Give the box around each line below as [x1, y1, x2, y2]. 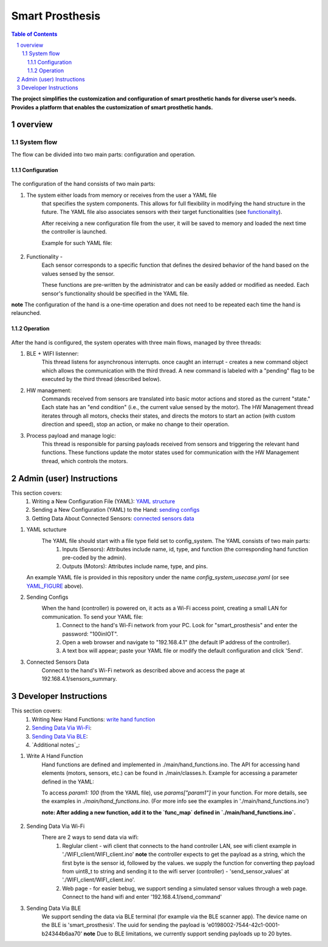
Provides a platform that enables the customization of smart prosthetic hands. [11, 103, 213, 111]
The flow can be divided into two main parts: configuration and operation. [11, 151, 196, 158]
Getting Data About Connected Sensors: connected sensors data [32, 514, 194, 522]
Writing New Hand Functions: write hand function [32, 715, 155, 723]
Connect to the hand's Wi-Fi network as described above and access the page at [41, 667, 245, 674]
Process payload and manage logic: [26, 432, 117, 439]
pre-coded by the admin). [62, 554, 127, 562]
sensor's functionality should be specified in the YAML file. [41, 289, 190, 297]
